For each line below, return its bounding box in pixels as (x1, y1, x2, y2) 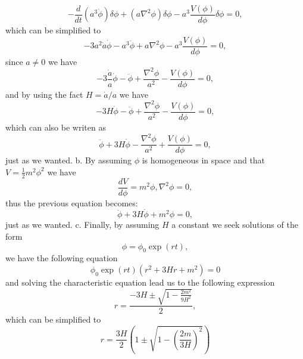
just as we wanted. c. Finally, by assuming (5, 218, 160, 231)
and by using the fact (5, 88, 83, 100)
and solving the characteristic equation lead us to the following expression (5, 276, 275, 289)
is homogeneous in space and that (142, 154, 265, 166)
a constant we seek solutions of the (171, 218, 298, 231)
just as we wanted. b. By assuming (5, 154, 132, 166)
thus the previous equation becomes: (5, 196, 138, 209)
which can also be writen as (5, 121, 106, 134)
